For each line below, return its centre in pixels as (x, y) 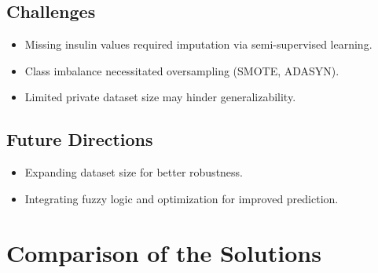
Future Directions (80, 139)
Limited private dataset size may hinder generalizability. (160, 97)
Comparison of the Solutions (164, 252)
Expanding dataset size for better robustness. (134, 172)
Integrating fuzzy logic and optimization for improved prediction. (182, 198)
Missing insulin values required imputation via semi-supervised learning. (198, 44)
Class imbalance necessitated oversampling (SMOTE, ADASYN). (182, 70)
